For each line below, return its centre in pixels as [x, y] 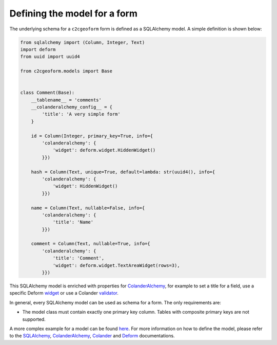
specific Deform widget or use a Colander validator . [64, 293]
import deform [38, 49]
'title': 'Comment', [78, 258]
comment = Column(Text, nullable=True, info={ [91, 244]
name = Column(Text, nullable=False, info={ [88, 208]
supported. [34, 319]
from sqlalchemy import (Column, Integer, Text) [83, 42]
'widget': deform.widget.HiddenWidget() [104, 150]
